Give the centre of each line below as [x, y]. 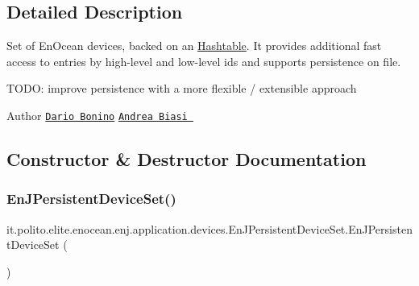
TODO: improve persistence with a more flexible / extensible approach [182, 88]
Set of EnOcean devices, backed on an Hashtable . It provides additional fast [194, 46]
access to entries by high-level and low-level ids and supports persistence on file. [204, 61]
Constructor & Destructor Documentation [187, 159]
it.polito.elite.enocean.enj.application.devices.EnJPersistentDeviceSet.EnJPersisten [209, 228]
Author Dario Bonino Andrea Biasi [97, 115]
